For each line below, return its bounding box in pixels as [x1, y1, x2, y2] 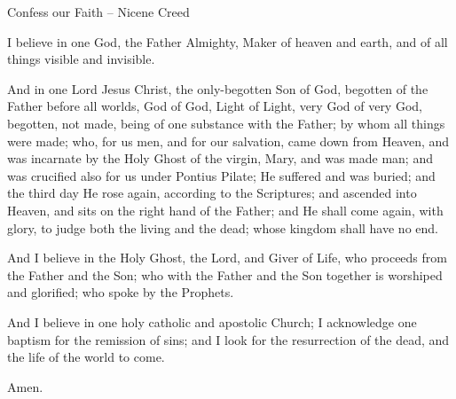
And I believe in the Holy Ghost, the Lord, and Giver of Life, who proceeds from [7, 248, 447, 267]
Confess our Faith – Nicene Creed [7, 3, 190, 20]
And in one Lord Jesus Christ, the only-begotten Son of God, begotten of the [7, 79, 428, 98]
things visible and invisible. [7, 50, 155, 68]
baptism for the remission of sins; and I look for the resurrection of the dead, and [7, 330, 450, 348]
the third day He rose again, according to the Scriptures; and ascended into [7, 184, 417, 202]
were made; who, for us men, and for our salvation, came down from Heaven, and [7, 131, 450, 150]
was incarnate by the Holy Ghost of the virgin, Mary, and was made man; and [7, 149, 433, 168]
